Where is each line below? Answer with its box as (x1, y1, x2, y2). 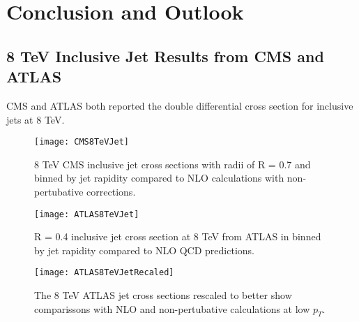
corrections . (86, 184, 136, 198)
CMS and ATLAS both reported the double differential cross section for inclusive (6, 98, 353, 112)
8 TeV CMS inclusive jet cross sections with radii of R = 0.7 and (34, 156, 311, 171)
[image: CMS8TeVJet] (34, 137, 130, 147)
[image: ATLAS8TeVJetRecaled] (34, 268, 174, 278)
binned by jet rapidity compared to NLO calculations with (34, 170, 284, 185)
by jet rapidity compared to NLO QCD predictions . (34, 242, 255, 257)
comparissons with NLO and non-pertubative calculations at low (34, 301, 310, 316)
